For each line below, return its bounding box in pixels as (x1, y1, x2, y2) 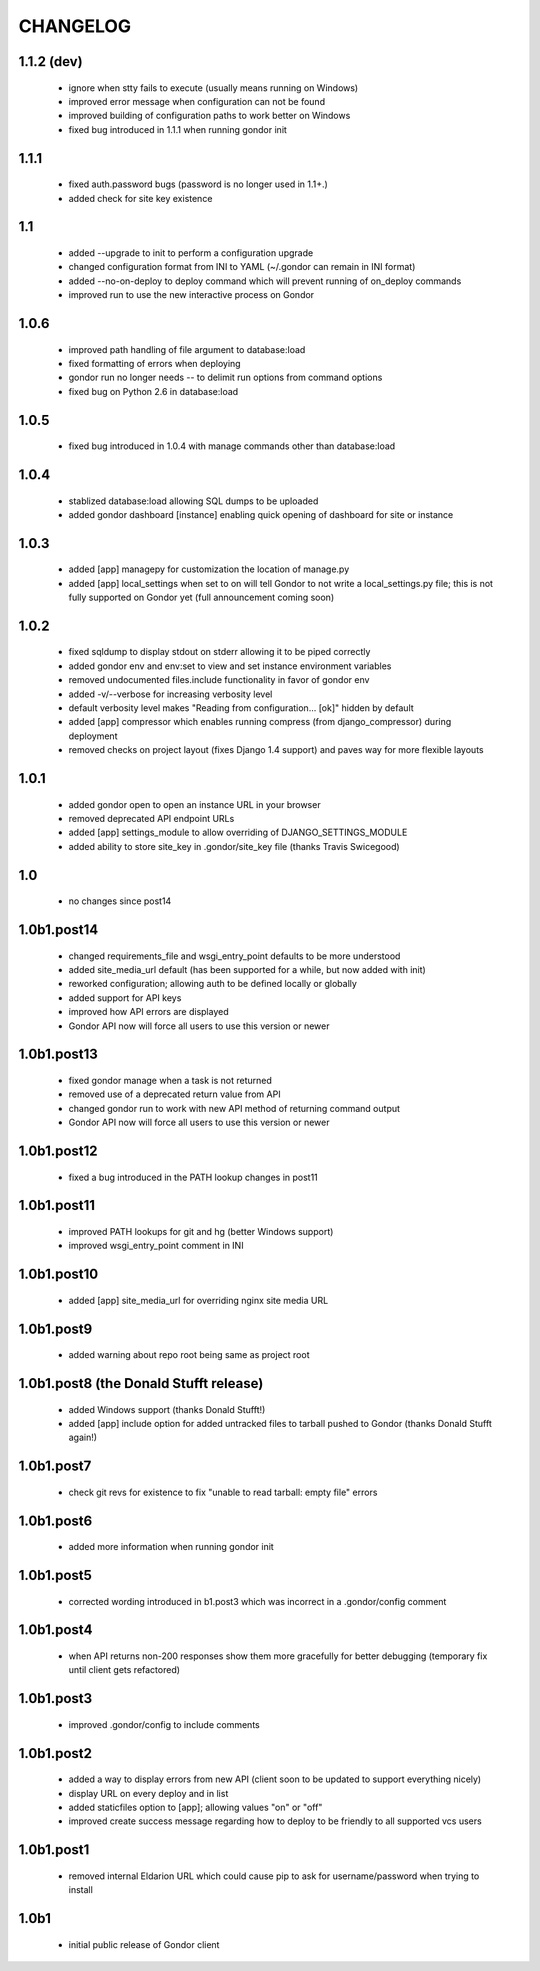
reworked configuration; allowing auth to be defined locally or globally (68, 978, 357, 990)
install (68, 1884, 94, 1896)
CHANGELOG (18, 15, 132, 37)
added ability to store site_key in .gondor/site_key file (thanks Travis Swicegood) (68, 840, 400, 852)
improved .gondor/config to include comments (68, 1718, 260, 1730)
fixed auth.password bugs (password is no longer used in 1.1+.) (68, 178, 329, 190)
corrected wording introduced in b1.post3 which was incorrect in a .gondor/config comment (68, 1595, 447, 1607)
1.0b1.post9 (18, 1320, 93, 1337)
